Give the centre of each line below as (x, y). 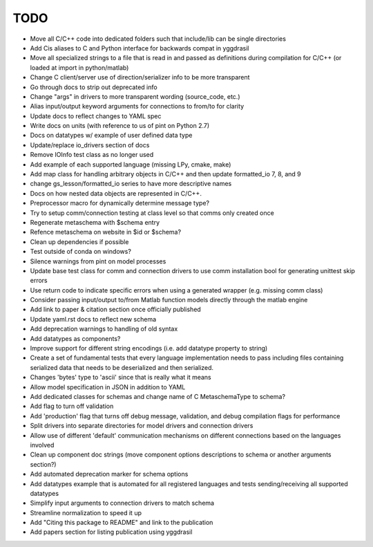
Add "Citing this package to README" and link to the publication (122, 523)
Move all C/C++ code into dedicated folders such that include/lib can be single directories (158, 39)
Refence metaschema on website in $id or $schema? (106, 232)
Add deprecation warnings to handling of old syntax (104, 329)
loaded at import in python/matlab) (79, 67)
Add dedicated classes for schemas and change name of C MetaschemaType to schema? (158, 397)
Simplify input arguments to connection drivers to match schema (122, 503)
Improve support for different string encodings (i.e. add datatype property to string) (149, 349)
